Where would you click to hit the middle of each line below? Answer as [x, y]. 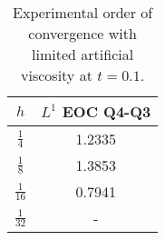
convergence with [82, 33]
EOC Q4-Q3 [107, 111]
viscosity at [57, 75]
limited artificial [83, 54]
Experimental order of [83, 12]
